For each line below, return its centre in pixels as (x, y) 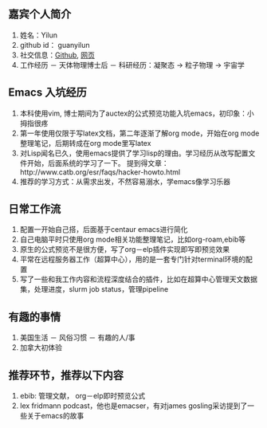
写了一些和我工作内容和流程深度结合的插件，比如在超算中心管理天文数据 (138, 279)
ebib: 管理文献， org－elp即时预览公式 (82, 396)
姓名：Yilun (39, 35)
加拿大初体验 (41, 348)
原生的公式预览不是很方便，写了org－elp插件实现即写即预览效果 (124, 249)
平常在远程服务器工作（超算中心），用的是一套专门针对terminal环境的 (133, 259)
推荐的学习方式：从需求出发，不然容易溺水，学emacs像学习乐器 (125, 181)
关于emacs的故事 (55, 416)
